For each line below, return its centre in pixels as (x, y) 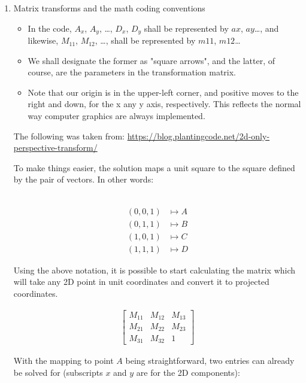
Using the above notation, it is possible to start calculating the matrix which (154, 270)
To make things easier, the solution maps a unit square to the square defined (154, 167)
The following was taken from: (69, 136)
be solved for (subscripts (58, 372)
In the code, (50, 28)
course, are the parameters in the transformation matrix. (132, 72)
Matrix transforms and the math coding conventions (109, 8)
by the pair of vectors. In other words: (84, 179)
